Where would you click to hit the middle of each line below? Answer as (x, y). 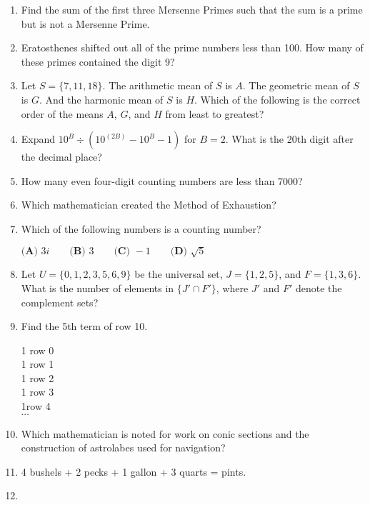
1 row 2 (37, 377)
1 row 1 (37, 364)
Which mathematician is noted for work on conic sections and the (165, 433)
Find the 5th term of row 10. (84, 326)
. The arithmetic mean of (157, 85)
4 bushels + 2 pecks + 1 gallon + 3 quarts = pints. (134, 471)
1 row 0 (37, 350)
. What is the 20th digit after (289, 139)
